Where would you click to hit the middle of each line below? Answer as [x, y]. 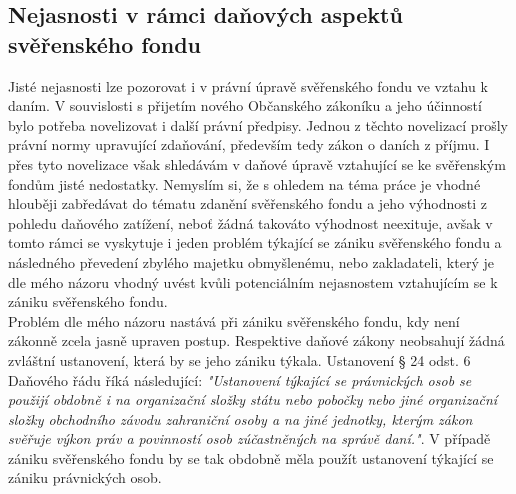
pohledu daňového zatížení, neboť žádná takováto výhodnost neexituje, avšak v [250, 222]
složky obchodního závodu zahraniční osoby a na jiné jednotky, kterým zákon [240, 418]
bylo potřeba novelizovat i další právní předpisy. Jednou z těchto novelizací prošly [258, 124]
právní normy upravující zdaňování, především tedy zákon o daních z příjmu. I [249, 144]
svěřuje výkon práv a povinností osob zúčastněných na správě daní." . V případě [249, 438]
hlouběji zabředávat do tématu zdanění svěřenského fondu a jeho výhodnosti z [248, 203]
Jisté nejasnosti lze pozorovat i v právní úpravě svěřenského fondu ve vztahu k [248, 85]
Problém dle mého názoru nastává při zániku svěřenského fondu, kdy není [234, 320]
